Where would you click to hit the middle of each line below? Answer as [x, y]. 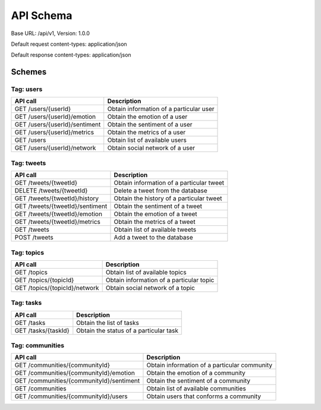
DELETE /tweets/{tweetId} [51, 191]
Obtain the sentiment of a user [150, 125]
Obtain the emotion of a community [196, 373]
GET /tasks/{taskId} [42, 330]
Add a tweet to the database [153, 238]
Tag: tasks [26, 303]
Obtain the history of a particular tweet [168, 198]
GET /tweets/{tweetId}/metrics [57, 222]
